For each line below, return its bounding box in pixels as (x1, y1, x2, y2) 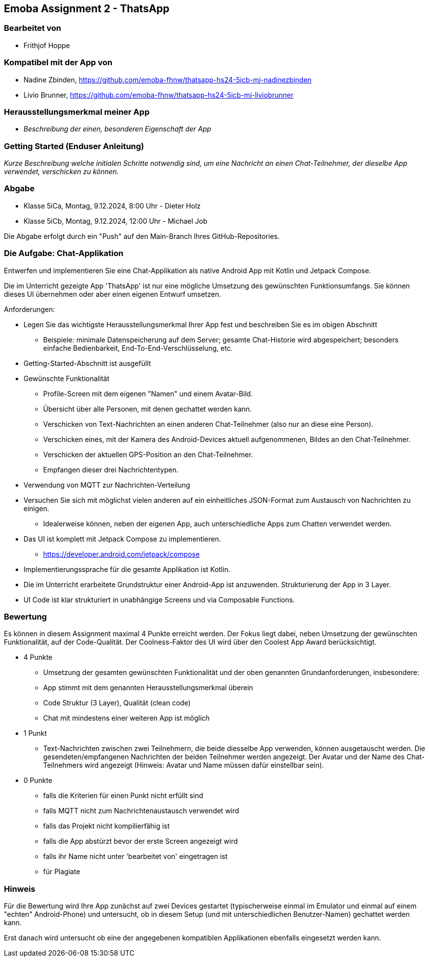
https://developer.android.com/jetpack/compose (43, 549, 200, 558)
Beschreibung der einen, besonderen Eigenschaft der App (24, 125, 211, 133)
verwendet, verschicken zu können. (4, 167, 119, 176)
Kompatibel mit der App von (4, 57, 113, 68)
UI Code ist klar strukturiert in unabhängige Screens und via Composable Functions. (24, 595, 295, 604)
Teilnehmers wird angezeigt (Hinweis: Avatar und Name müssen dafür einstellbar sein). (43, 761, 324, 770)
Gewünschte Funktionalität (24, 374, 109, 383)
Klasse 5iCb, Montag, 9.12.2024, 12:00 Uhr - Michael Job (24, 216, 207, 225)
